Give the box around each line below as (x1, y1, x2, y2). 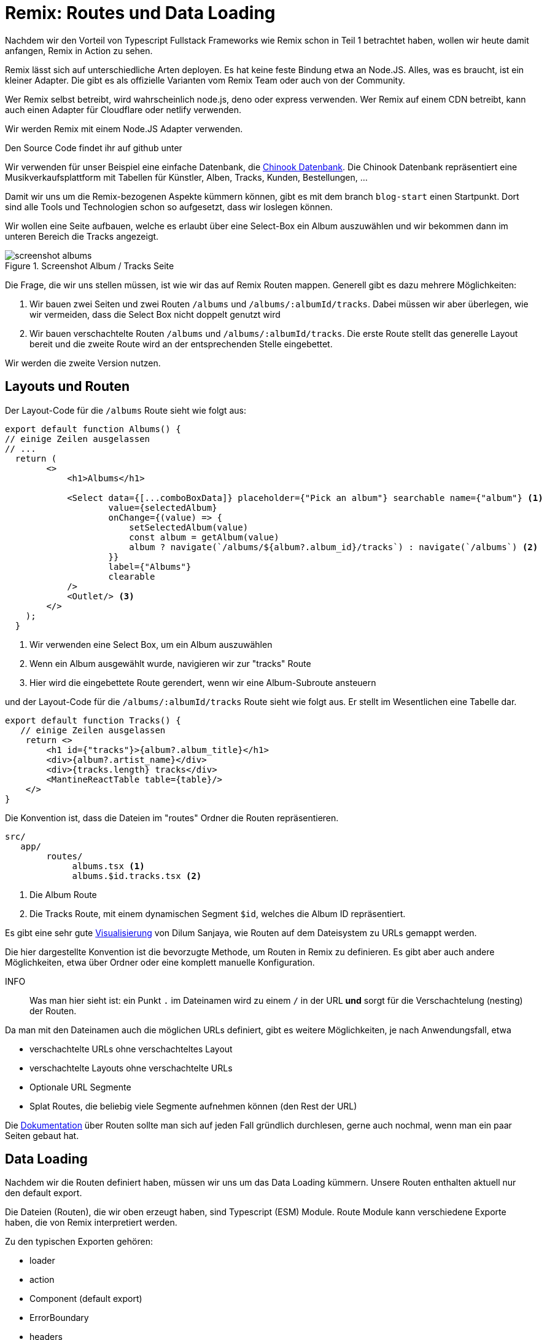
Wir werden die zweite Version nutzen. (5, 357, 161, 368)
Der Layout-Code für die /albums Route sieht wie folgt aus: (5, 404, 246, 416)
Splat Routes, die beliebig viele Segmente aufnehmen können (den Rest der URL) (29, 1100, 357, 1111)
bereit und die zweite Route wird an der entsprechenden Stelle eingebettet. (29, 338, 333, 349)
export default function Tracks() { (5, 715, 181, 725)
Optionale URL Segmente (29, 1081, 131, 1092)
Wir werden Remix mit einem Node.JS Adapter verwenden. (5, 123, 243, 134)
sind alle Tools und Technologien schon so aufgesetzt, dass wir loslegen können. (5, 201, 333, 212)
